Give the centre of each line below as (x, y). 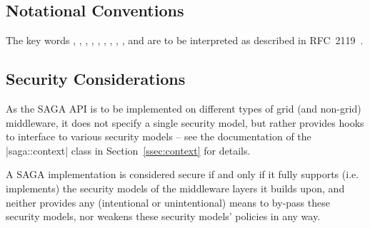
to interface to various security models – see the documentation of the (159, 136)
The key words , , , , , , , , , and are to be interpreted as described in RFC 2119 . (185, 40)
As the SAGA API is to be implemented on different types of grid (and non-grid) (184, 108)
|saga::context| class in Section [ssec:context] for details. (128, 150)
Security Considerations (96, 79)
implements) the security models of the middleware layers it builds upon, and (175, 188)
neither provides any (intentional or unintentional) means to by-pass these (168, 202)
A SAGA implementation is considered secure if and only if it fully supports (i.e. (182, 174)
